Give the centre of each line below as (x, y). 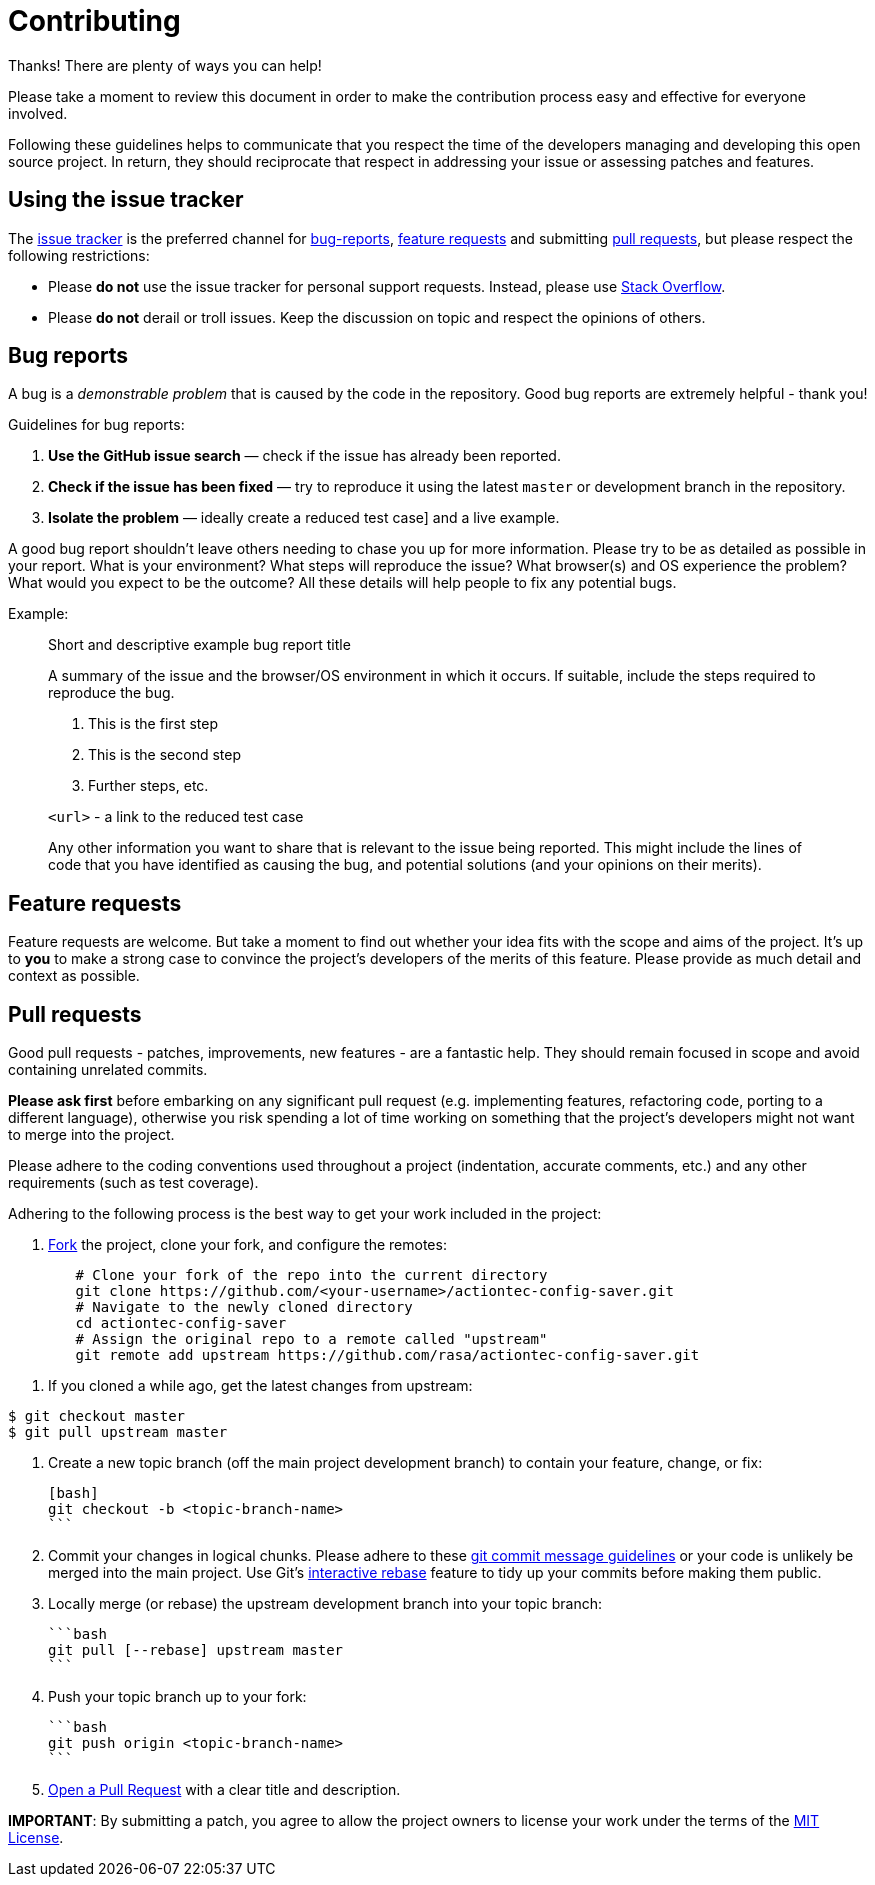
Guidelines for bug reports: (96, 425)
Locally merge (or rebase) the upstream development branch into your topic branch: (325, 1604)
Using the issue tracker (126, 200)
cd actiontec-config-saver (181, 1323)
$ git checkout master (97, 1416)
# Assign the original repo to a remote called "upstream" (311, 1339)
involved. (38, 113)
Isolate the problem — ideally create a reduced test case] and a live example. (304, 518)
